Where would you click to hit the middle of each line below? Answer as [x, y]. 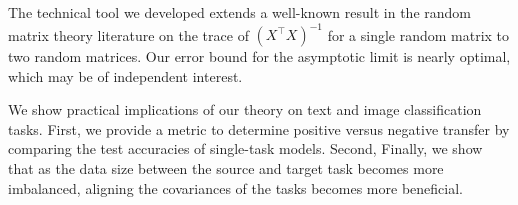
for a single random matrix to [418, 34]
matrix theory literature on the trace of [128, 34]
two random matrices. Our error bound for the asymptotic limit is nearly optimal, [259, 56]
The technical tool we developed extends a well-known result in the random [239, 12]
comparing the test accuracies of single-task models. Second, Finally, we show [245, 148]
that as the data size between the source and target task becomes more [226, 168]
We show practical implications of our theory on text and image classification [245, 109]
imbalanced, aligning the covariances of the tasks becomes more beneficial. [235, 187]
